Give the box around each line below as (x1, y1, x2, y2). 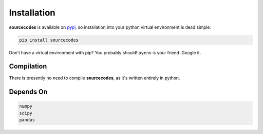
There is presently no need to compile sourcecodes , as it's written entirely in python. (9, 75, 180, 81)
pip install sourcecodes (19, 37, 79, 43)
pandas (19, 117, 35, 123)
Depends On (9, 88, 48, 96)
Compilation (9, 62, 47, 70)
